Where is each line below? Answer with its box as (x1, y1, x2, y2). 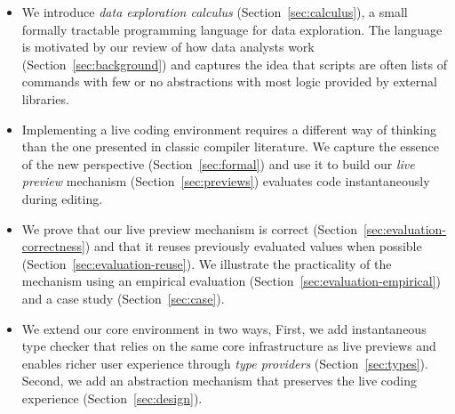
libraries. (21, 89, 69, 108)
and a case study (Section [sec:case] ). (21, 288, 225, 307)
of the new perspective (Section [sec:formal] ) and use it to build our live (21, 154, 415, 173)
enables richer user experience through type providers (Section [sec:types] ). (21, 353, 428, 372)
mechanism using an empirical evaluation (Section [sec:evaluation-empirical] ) (21, 272, 442, 290)
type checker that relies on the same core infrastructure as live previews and (21, 337, 436, 355)
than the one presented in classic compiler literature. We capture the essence (21, 137, 439, 156)
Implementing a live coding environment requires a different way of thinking (21, 119, 436, 138)
